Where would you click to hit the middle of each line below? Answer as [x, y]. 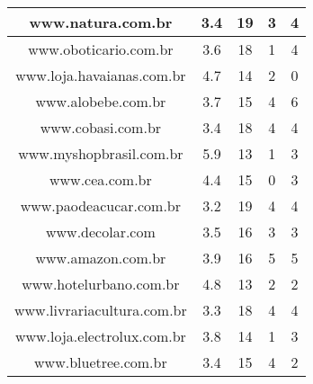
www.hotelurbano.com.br [101, 284]
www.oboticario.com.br [101, 49]
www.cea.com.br [100, 179]
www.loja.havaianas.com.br [101, 75]
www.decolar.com [100, 232]
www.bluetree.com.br [101, 362]
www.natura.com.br [101, 22]
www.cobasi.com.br [101, 127]
